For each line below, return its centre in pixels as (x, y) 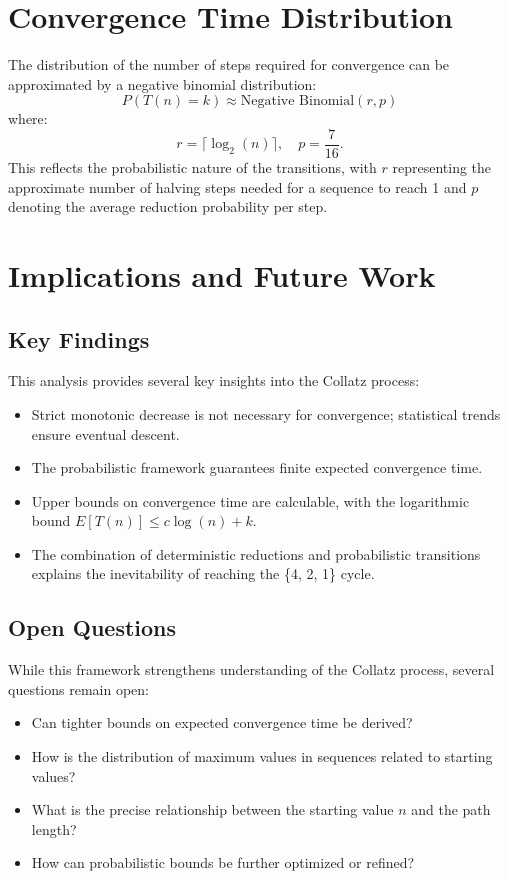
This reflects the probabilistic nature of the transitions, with (192, 166)
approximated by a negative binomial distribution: (162, 83)
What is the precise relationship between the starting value (212, 809)
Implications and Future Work (222, 274)
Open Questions (92, 627)
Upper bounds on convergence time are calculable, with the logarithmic (250, 500)
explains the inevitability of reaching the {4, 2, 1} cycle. (203, 573)
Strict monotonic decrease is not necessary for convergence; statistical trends (266, 413)
